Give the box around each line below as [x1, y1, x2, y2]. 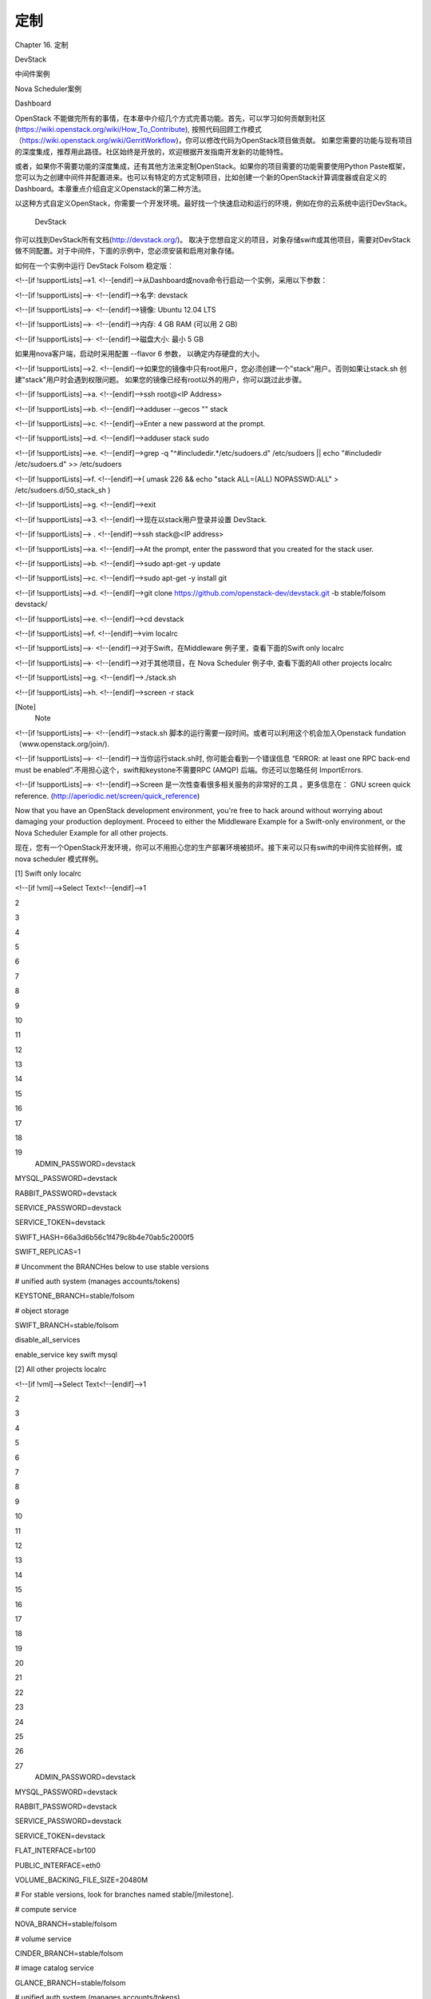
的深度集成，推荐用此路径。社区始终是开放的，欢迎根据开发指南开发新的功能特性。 [14, 146, 287, 156]
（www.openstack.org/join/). [14, 740, 110, 749]
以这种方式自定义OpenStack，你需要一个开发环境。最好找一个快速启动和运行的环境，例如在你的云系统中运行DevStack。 [14, 198, 411, 208]
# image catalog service [14, 1963, 95, 1973]
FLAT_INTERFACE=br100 [14, 1845, 96, 1855]
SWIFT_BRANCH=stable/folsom [14, 1320, 119, 1331]
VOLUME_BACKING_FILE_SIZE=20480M [14, 1875, 148, 1885]
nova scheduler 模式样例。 [14, 854, 103, 864]
